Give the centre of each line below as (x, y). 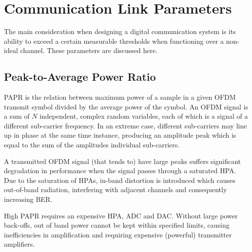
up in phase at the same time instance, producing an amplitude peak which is (120, 135)
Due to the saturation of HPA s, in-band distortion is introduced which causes (120, 180)
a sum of (17, 116)
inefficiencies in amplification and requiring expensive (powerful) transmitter (118, 234)
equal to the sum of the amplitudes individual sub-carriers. (92, 145)
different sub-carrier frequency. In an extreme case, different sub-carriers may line (126, 125)
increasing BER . (28, 199)
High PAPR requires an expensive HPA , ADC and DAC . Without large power (121, 215)
